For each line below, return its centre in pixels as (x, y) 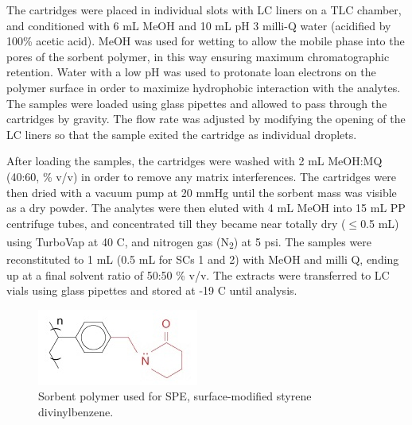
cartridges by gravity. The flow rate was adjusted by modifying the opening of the (206, 119)
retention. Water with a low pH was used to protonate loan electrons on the (191, 72)
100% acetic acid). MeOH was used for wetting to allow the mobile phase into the (206, 41)
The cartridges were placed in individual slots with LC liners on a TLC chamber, (204, 10)
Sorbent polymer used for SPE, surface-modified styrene (175, 396)
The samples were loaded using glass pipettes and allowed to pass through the (197, 103)
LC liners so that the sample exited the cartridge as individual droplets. (182, 134)
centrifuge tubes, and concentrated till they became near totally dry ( (176, 223)
